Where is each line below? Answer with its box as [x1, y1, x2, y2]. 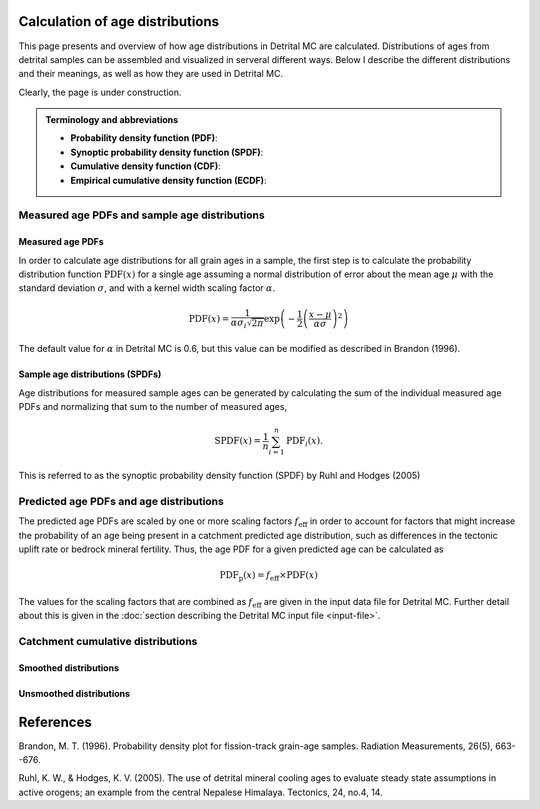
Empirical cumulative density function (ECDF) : [70, 174, 267, 186]
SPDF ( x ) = [214, 435, 262, 447]
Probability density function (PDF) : [70, 132, 218, 144]
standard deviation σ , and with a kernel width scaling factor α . [18, 282, 276, 294]
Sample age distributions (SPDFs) [18, 368, 162, 380]
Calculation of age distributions [18, 13, 220, 30]
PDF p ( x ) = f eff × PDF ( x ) [219, 570, 319, 583]
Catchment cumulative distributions [18, 634, 198, 648]
